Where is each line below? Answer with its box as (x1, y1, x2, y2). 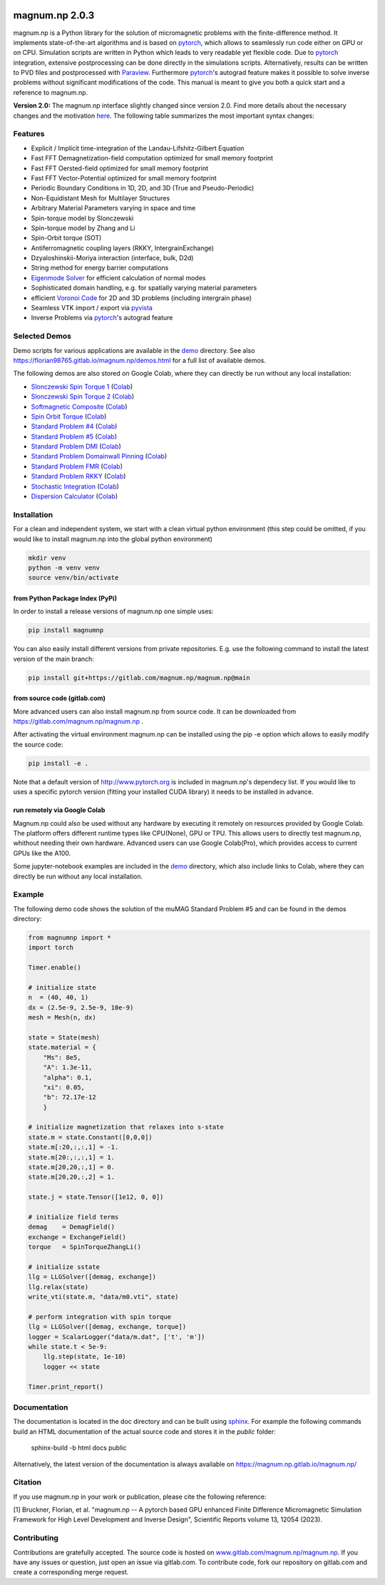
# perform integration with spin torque (28, 1313, 171, 1320)
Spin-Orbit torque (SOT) (31, 234, 102, 242)
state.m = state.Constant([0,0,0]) (28, 1133, 153, 1141)
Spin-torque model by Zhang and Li (31, 223, 135, 232)
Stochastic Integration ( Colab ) (31, 482, 119, 491)
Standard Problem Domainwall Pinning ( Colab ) (31, 452, 168, 461)
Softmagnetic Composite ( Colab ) (31, 402, 128, 411)
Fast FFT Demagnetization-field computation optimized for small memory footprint (31, 154, 274, 163)
